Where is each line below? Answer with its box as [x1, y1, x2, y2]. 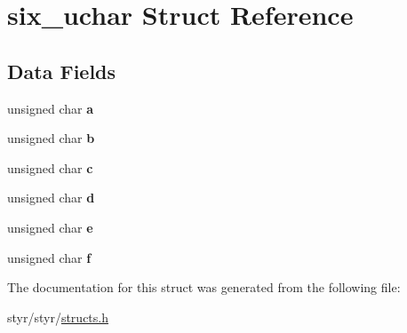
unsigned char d [7, 188, 95, 207]
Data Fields [7, 57, 116, 84]
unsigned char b [7, 129, 95, 147]
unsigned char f [7, 248, 92, 266]
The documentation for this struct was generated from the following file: [7, 278, 401, 297]
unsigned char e [7, 218, 93, 236]
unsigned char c [7, 158, 93, 177]
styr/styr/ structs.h [7, 307, 108, 326]
